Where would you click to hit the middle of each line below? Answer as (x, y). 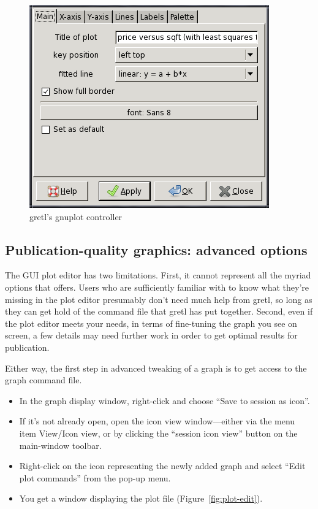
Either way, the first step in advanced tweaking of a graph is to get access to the (156, 368)
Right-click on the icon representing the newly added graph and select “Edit (162, 466)
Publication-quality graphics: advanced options (156, 249)
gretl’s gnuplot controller (76, 216)
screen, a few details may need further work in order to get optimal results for (151, 335)
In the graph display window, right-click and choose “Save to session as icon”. (165, 400)
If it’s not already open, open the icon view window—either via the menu (157, 421)
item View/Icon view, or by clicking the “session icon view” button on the (158, 433)
